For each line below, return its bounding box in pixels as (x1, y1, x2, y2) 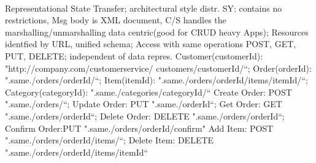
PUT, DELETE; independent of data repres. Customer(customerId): (5, 49, 263, 62)
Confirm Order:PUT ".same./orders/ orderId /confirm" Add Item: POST (5, 121, 274, 134)
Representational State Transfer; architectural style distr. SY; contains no (5, 1, 282, 14)
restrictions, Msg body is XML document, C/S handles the (5, 13, 226, 26)
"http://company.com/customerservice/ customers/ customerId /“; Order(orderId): (5, 61, 312, 74)
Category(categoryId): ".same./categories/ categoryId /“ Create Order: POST (5, 85, 292, 98)
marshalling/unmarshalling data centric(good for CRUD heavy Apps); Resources (5, 25, 309, 38)
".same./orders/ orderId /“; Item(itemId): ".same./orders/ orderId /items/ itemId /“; (5, 74, 308, 86)
